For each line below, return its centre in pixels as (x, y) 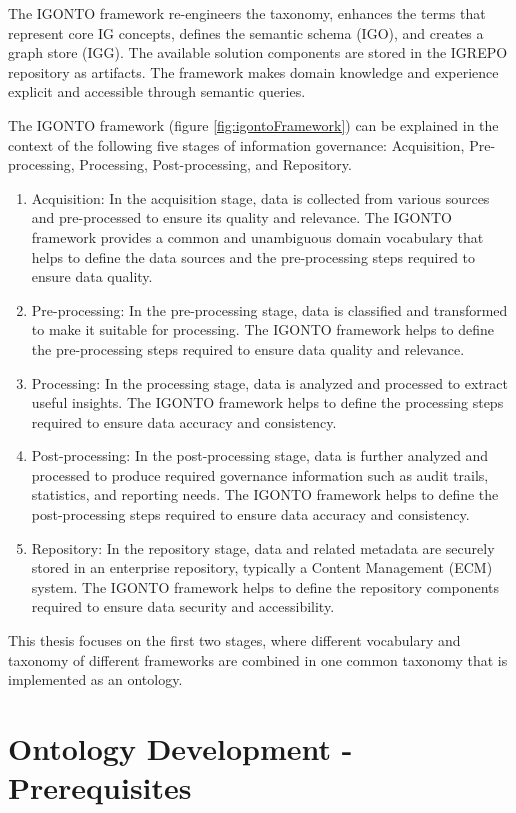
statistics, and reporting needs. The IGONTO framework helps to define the (265, 494)
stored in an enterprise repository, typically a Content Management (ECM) (262, 567)
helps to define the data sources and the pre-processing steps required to (253, 256)
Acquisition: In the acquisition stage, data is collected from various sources (260, 197)
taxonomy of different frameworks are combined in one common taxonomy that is (258, 659)
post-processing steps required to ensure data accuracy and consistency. (250, 514)
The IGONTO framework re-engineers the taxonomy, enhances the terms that (247, 13)
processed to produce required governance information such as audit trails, (260, 474)
